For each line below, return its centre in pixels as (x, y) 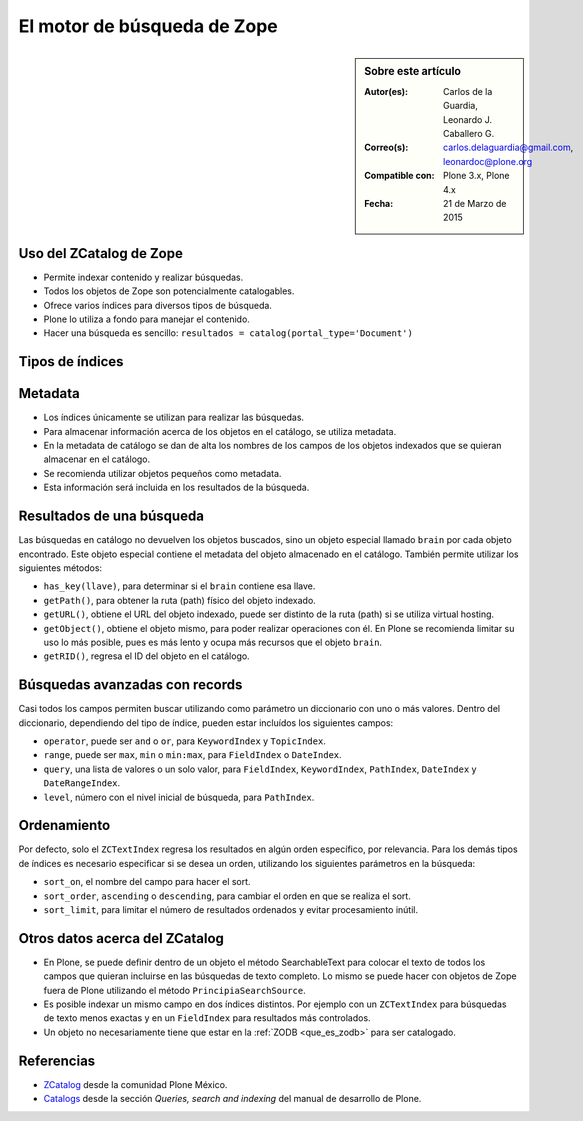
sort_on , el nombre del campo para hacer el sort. (147, 882)
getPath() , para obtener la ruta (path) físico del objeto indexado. (180, 600)
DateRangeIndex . (82, 783)
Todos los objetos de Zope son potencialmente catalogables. (169, 291)
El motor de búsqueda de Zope (148, 26)
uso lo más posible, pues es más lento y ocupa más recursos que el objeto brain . (213, 642)
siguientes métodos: (60, 567)
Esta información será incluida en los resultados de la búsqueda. (176, 487)
